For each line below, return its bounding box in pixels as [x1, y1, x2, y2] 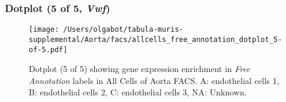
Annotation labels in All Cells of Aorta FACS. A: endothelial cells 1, [29, 74, 279, 86]
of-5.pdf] [29, 45, 68, 54]
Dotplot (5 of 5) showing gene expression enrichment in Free [29, 62, 250, 75]
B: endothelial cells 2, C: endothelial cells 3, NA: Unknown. [29, 86, 247, 98]
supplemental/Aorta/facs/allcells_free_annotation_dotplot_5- [29, 35, 282, 44]
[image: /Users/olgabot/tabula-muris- [29, 25, 183, 34]
